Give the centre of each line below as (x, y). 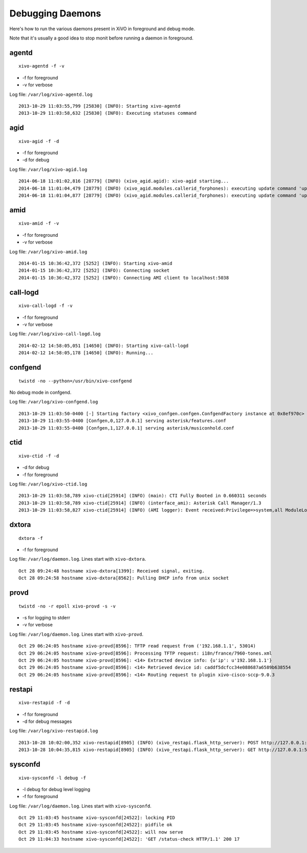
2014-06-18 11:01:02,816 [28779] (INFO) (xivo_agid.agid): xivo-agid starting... (124, 181)
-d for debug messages (47, 721)
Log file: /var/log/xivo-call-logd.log (55, 334)
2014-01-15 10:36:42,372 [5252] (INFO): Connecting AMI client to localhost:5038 (124, 278)
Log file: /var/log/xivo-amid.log (48, 252)
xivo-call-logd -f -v (46, 306)
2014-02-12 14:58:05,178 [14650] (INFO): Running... (86, 353)
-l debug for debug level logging (56, 789)
